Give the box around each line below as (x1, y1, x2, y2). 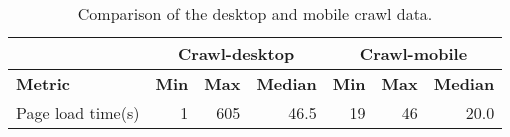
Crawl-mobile (359, 42, 468, 65)
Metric (16, 72, 70, 95)
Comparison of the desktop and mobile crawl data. (77, 2, 433, 25)
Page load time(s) (16, 101, 140, 124)
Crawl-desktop (178, 42, 295, 65)
